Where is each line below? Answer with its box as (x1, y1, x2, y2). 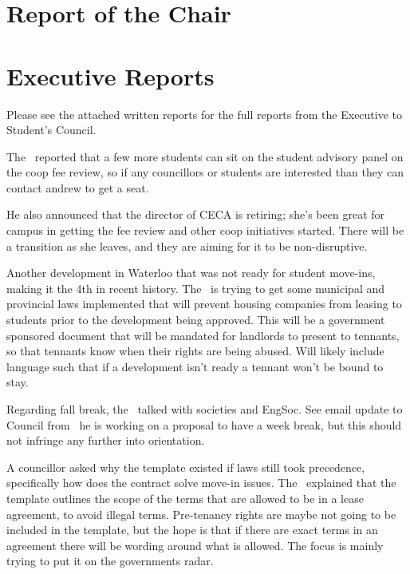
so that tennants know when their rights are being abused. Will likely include (6, 342, 384, 359)
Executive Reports (6, 59, 215, 92)
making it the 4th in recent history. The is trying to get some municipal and (6, 279, 385, 296)
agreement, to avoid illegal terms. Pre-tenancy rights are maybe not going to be (6, 505, 396, 522)
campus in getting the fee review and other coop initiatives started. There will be (6, 222, 404, 239)
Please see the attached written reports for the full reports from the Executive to (6, 105, 403, 122)
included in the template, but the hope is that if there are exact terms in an (6, 521, 378, 538)
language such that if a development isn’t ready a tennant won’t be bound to (6, 358, 384, 374)
